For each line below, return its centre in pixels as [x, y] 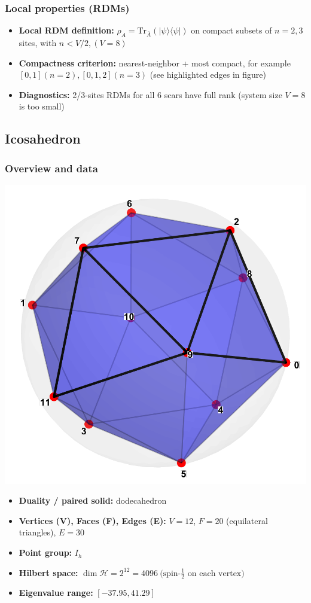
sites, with [38, 43]
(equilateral [247, 520]
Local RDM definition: [66, 30]
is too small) [42, 106]
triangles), [37, 532]
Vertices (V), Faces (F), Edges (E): [92, 520]
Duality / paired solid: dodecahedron [93, 500]
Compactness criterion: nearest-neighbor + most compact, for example [155, 63]
